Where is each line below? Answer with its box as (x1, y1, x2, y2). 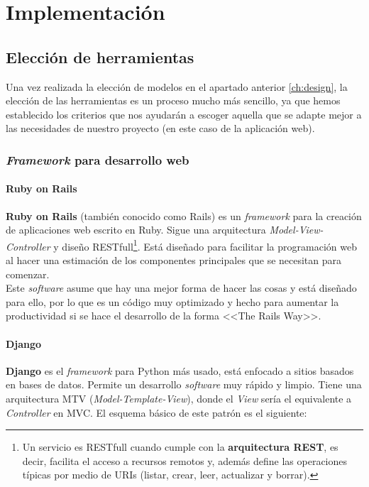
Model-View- (269, 222, 324, 237)
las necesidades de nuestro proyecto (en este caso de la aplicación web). (6, 121, 315, 136)
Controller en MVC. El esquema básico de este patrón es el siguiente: (6, 405, 307, 420)
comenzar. (6, 266, 50, 281)
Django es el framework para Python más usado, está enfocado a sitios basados (6, 363, 354, 378)
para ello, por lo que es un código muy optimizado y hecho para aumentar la (6, 294, 339, 309)
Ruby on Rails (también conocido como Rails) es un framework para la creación (6, 208, 362, 223)
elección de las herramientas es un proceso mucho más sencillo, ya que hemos (6, 93, 341, 108)
